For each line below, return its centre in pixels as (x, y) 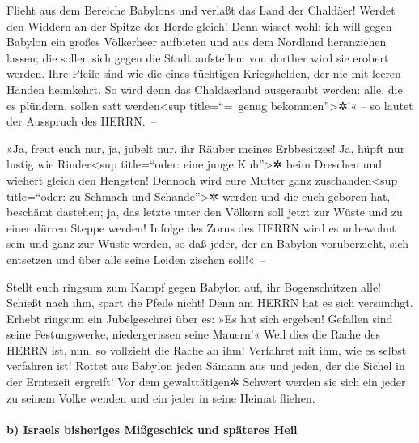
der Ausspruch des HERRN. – (82, 121)
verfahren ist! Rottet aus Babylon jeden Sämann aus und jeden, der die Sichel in (206, 366)
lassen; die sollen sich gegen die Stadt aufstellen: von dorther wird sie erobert (198, 57)
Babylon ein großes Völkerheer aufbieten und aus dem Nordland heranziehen (197, 42)
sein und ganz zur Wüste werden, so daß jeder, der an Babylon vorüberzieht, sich (207, 243)
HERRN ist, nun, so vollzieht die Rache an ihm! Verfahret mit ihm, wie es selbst (207, 349)
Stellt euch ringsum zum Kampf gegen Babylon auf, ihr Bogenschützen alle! (194, 286)
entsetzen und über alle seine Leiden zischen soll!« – (136, 259)
